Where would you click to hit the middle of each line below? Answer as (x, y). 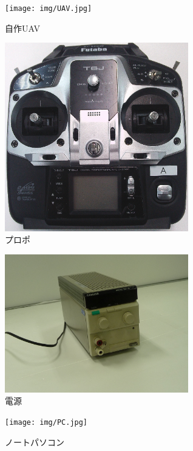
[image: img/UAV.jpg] (49, 9)
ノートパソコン (35, 442)
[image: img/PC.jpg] (46, 423)
